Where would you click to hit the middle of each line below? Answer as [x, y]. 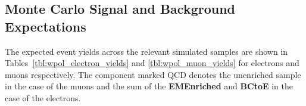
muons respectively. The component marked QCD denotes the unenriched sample [153, 74]
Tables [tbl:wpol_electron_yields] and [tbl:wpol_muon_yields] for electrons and [152, 63]
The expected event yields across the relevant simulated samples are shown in [146, 51]
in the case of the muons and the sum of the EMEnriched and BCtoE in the [149, 86]
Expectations [46, 26]
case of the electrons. [43, 97]
